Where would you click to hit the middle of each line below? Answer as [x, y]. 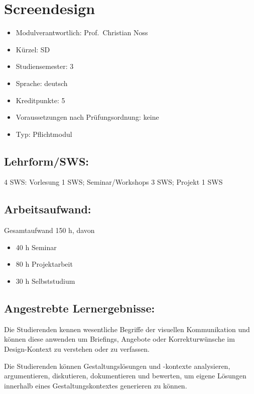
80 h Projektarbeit [44, 264]
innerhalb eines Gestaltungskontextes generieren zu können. [96, 385]
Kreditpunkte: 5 [40, 100]
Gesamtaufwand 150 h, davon [49, 230]
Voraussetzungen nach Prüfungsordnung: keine [87, 117]
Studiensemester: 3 [45, 66]
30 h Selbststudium [45, 281]
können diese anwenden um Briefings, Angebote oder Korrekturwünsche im [119, 339]
